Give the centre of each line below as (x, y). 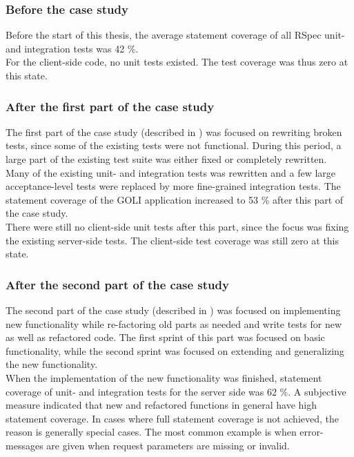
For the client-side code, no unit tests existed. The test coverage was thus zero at (177, 62)
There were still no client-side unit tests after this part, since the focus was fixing (177, 226)
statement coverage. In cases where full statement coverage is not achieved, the (172, 418)
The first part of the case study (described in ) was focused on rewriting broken (174, 132)
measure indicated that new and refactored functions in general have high (161, 405)
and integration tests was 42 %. (72, 48)
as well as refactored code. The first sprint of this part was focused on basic (165, 337)
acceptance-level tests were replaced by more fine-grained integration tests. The (173, 186)
